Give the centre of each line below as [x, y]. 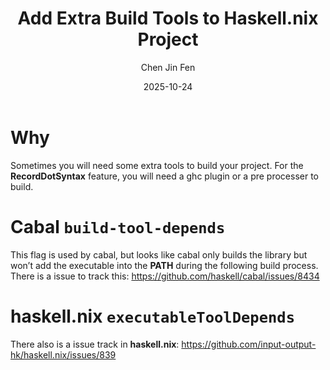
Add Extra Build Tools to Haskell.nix [168, 18]
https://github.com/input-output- [249, 344]
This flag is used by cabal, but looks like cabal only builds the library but [159, 254]
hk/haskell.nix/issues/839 [63, 354]
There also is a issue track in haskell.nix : [95, 344]
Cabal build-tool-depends [118, 226]
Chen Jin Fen [168, 67]
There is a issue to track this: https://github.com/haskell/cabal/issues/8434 [165, 276]
